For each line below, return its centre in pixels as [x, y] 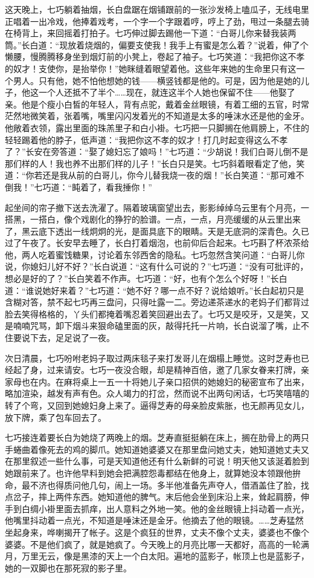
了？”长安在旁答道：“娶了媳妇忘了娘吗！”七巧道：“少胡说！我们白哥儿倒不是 [157, 151]
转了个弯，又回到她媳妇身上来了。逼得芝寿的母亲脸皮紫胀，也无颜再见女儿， [157, 405]
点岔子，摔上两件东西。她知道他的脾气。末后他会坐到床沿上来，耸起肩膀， [153, 497]
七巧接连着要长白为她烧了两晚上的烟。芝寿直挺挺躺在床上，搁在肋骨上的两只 [157, 437]
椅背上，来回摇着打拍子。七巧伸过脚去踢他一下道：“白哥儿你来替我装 [150, 33]
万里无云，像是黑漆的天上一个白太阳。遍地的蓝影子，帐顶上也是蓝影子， [165, 556]
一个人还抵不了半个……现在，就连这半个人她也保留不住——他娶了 [167, 92]
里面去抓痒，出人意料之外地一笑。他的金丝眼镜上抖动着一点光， [182, 508]
